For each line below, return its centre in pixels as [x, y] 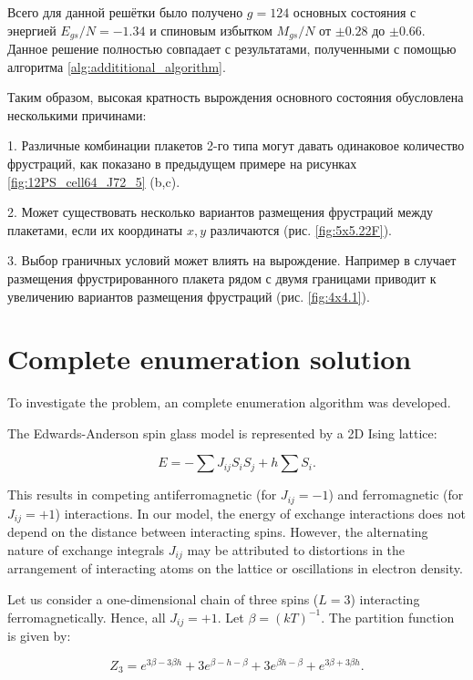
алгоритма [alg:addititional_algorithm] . [117, 66]
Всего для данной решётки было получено [125, 12]
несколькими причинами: [77, 114]
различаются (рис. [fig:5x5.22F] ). [301, 229]
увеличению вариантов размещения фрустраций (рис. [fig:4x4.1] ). [189, 296]
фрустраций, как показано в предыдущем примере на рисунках [182, 164]
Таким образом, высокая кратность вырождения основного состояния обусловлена [236, 97]
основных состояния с [355, 12]
